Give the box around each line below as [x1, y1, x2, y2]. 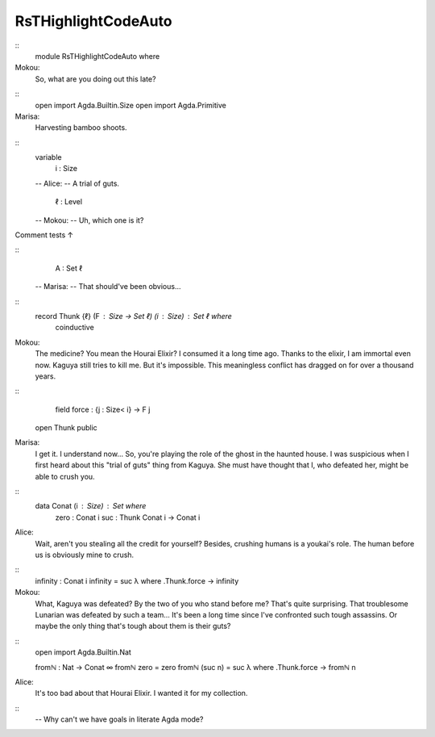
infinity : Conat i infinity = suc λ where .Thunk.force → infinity [35, 576, 239, 585]
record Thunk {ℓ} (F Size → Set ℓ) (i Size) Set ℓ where [35, 311, 233, 320]
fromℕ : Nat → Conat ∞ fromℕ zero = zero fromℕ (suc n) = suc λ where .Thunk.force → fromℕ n [35, 662, 356, 672]
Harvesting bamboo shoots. [35, 123, 128, 132]
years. [35, 371, 56, 381]
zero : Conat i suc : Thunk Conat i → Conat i [55, 513, 201, 522]
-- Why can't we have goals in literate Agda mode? [35, 714, 204, 724]
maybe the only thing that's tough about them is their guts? [35, 622, 231, 631]
